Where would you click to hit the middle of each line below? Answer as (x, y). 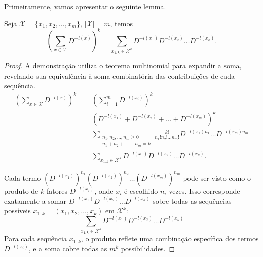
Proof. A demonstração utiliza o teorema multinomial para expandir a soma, (123, 65)
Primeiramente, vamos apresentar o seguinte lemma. (85, 6)
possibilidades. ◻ (148, 249)
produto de (21, 190)
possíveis (17, 211)
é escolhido (141, 190)
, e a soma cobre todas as (68, 249)
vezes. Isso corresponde (204, 190)
